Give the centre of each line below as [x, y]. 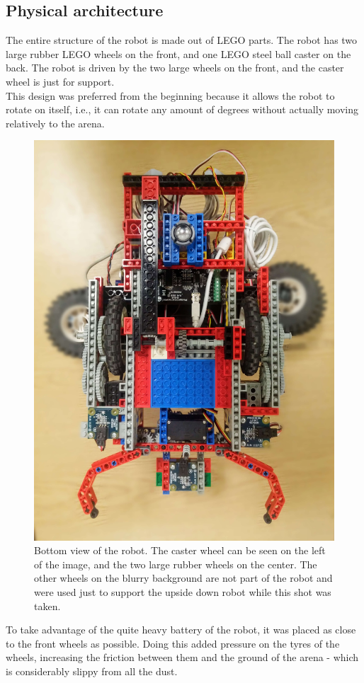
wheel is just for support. [60, 81]
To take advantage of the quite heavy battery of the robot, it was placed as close [181, 630]
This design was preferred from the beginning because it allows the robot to [170, 95]
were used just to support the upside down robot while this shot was [183, 592]
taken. [47, 605]
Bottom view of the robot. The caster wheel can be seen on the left [180, 550]
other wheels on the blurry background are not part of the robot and [183, 578]
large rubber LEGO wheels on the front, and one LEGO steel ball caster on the [178, 53]
